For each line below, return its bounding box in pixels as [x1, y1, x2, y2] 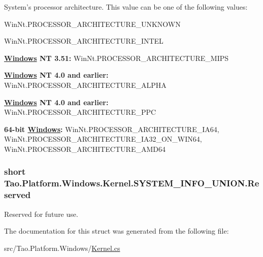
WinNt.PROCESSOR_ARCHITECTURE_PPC [4, 107, 156, 117]
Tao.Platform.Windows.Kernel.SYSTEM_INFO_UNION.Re [4, 177, 259, 189]
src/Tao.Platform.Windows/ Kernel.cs [4, 242, 120, 253]
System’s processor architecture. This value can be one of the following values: [4, 2, 248, 12]
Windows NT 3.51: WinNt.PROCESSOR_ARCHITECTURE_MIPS [4, 52, 229, 63]
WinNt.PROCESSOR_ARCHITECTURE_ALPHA [4, 79, 167, 90]
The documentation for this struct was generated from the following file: [4, 226, 229, 236]
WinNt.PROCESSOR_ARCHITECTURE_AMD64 [4, 143, 166, 154]
